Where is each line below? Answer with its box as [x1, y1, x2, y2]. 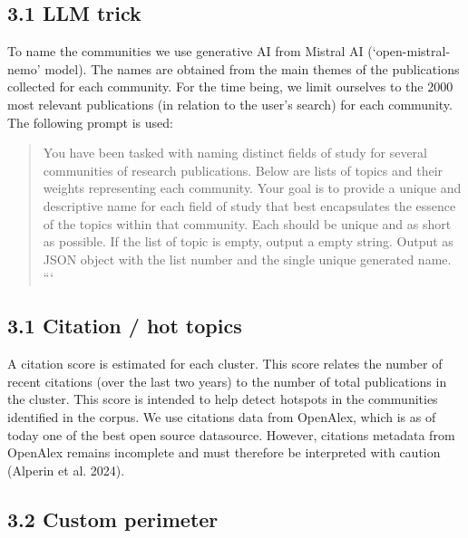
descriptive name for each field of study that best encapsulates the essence [43, 196, 456, 215]
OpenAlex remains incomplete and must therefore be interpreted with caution [7, 443, 441, 462]
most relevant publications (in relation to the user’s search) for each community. [7, 94, 453, 113]
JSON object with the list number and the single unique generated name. [43, 249, 452, 268]
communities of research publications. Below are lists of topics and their [43, 160, 444, 179]
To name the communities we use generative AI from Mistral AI [7, 42, 364, 61]
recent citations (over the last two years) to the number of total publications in [7, 371, 447, 390]
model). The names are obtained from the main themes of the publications [44, 59, 460, 78]
